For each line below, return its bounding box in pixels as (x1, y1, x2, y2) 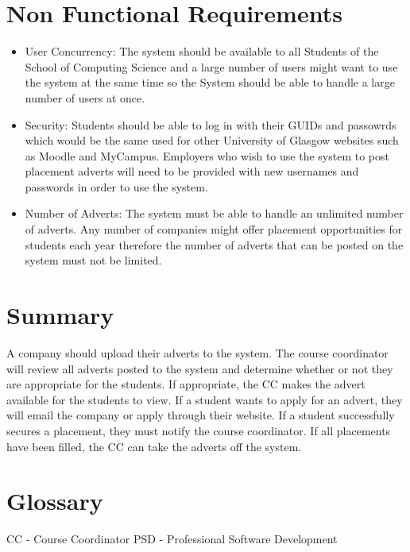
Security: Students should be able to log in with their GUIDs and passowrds (25, 116, 396, 133)
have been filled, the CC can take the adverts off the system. (6, 438, 302, 454)
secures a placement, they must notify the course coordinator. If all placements (6, 422, 391, 438)
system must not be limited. (25, 252, 162, 268)
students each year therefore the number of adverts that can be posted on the (25, 236, 404, 253)
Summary (6, 299, 114, 331)
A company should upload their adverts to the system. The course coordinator (6, 344, 389, 361)
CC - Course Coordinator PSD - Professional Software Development (6, 531, 338, 547)
